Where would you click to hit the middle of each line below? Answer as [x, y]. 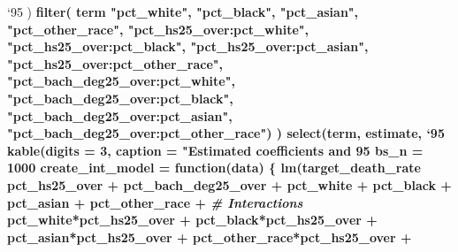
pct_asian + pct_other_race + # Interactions [155, 202]
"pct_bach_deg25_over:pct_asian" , [120, 115]
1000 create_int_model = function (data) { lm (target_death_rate [214, 168]
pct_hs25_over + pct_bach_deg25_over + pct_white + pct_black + [229, 184]
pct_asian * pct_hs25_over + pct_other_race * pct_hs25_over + [210, 237]
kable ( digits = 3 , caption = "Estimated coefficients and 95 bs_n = [215, 150]
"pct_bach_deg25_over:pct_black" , [120, 98]
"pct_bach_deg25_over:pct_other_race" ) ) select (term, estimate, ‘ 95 [226, 133]
